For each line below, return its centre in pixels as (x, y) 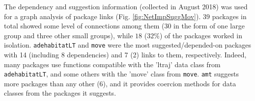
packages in (229, 16)
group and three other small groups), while (69, 35)
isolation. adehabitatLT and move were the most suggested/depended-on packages (128, 45)
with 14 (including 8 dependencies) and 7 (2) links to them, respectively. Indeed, (125, 55)
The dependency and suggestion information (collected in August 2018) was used (126, 6)
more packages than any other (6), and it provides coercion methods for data (120, 83)
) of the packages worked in (201, 35)
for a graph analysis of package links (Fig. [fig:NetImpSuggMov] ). (102, 16)
